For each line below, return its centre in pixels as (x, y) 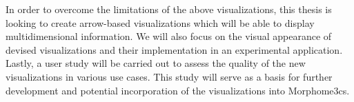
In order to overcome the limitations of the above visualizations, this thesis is (169, 9)
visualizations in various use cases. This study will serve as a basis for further (169, 76)
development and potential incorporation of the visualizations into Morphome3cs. (178, 90)
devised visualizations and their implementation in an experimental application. (174, 49)
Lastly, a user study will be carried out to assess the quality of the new (156, 63)
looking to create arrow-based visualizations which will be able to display (160, 22)
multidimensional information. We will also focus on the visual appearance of (169, 36)
